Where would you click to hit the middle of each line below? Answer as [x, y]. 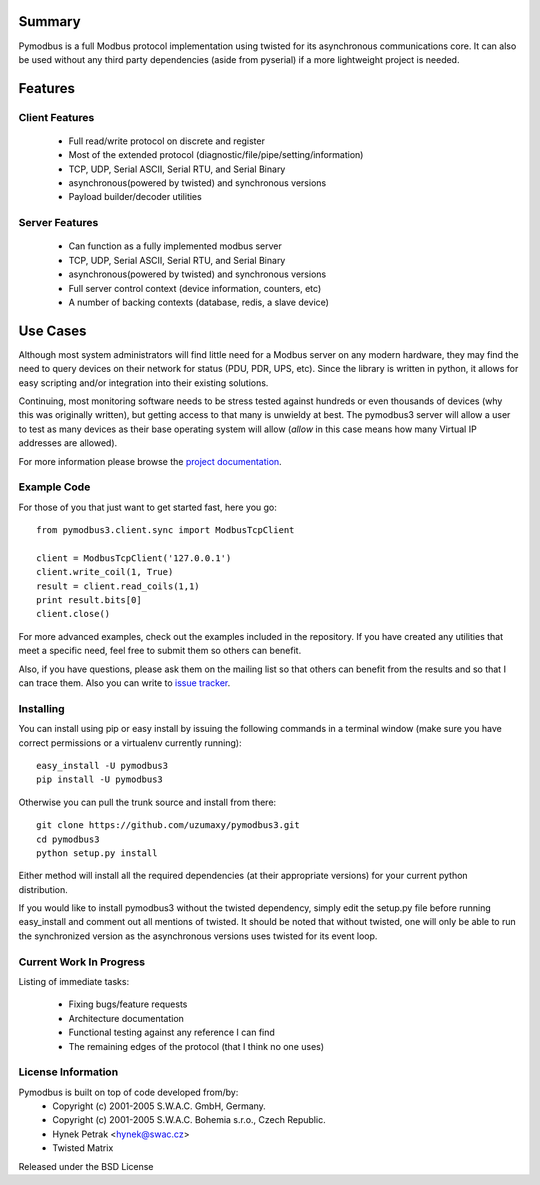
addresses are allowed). [68, 443]
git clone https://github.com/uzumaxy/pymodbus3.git [168, 825]
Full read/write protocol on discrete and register [166, 141]
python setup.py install [97, 853]
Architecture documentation [126, 1018]
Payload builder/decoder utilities [135, 197]
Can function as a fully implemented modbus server [175, 246]
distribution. [43, 889]
